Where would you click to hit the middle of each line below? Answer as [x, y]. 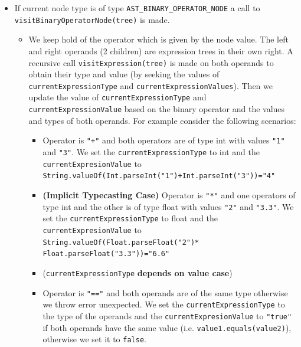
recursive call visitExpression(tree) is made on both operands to [151, 62]
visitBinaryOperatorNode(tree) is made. [92, 19]
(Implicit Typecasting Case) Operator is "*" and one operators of [169, 194]
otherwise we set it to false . [94, 339]
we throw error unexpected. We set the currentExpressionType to [164, 304]
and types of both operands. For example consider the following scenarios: [162, 120]
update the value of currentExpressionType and [117, 97]
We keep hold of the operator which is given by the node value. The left [158, 39]
